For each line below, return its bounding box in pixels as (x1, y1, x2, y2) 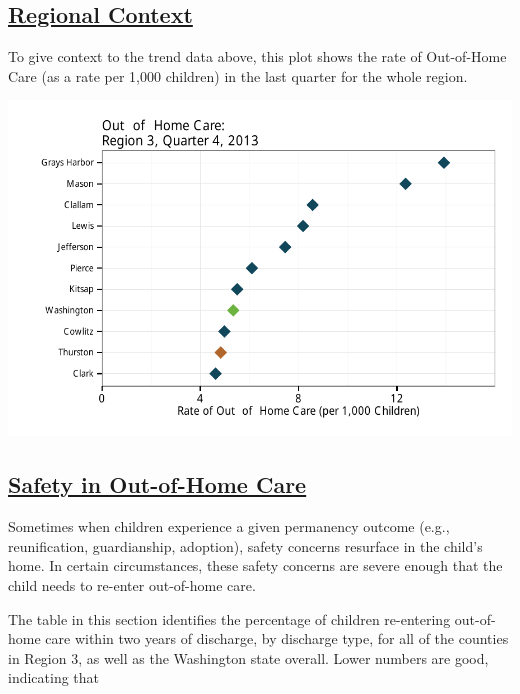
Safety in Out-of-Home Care (8, 469, 307, 500)
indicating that (8, 667, 100, 688)
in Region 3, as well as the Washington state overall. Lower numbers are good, (8, 647, 489, 668)
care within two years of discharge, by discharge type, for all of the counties (45, 628, 509, 649)
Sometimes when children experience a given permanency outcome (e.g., (8, 516, 450, 537)
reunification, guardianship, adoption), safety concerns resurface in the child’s (8, 535, 483, 556)
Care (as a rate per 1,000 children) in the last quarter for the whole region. (8, 65, 468, 86)
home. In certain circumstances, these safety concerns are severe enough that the (8, 555, 503, 576)
